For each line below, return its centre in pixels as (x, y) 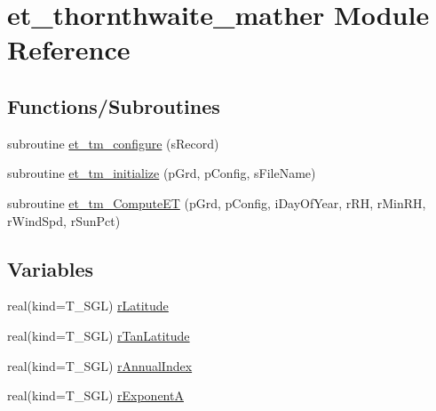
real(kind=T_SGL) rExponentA (95, 395)
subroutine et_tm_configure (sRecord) (113, 143)
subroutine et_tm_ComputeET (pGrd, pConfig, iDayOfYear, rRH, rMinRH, (217, 202)
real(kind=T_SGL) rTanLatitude (99, 335)
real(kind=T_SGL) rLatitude (88, 306)
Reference (69, 49)
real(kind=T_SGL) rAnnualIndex (100, 365)
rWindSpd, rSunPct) (64, 220)
